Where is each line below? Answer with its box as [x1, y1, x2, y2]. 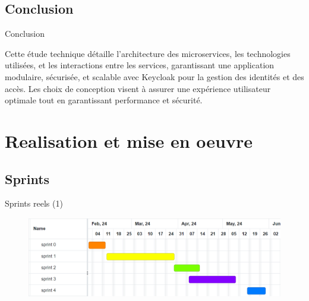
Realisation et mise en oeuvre [5, 128, 253, 153]
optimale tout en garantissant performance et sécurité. [5, 94, 203, 106]
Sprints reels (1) [5, 197, 63, 210]
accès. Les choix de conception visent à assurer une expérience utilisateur [5, 82, 271, 94]
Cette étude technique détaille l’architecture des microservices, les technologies [5, 47, 291, 59]
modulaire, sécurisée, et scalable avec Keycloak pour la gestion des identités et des [5, 70, 304, 83]
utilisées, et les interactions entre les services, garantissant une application [5, 59, 275, 71]
